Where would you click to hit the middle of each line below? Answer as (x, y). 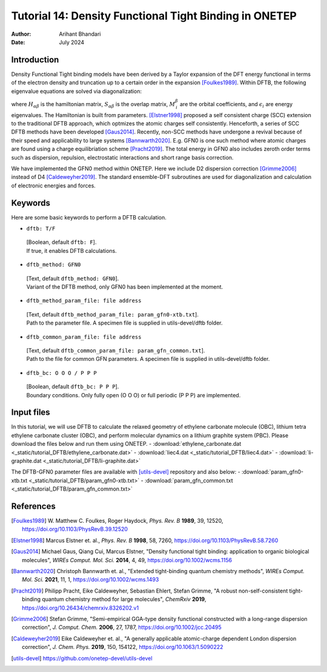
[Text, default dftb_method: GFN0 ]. (73, 278)
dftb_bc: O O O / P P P (61, 373)
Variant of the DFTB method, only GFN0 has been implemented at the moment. (125, 287)
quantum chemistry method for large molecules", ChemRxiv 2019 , (124, 599)
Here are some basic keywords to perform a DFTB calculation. (89, 217)
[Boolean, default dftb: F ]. (61, 242)
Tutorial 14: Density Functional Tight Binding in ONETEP (154, 16)
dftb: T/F (41, 229)
